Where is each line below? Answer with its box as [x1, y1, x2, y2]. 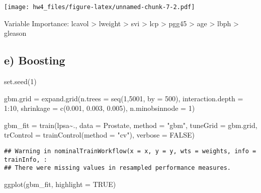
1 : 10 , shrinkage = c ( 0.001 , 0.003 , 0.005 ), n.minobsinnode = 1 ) [4, 103, 195, 113]
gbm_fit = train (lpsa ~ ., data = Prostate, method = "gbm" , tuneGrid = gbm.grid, [4, 119, 257, 130]
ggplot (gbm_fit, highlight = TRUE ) [4, 178, 116, 189]
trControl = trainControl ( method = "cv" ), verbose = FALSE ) [4, 130, 195, 140]
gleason [4, 28, 27, 38]
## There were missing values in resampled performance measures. [4, 164, 231, 172]
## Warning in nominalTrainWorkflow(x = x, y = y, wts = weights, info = [4, 148, 256, 155]
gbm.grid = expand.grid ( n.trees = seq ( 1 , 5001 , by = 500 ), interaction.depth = [4, 93, 243, 103]
